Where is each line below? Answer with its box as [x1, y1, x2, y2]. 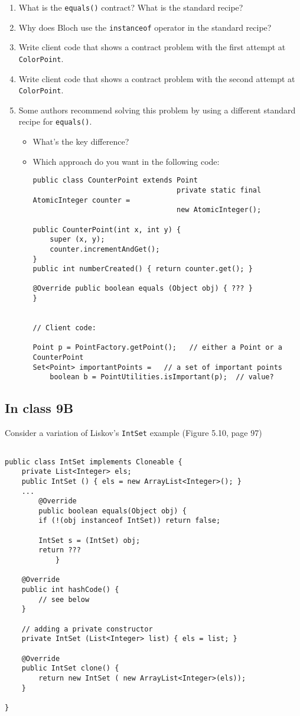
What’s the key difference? [32, 135, 129, 148]
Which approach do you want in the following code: [32, 155, 220, 167]
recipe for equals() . [18, 115, 92, 128]
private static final [177, 185, 262, 194]
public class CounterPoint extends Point [32, 176, 198, 185]
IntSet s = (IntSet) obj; [38, 536, 141, 545]
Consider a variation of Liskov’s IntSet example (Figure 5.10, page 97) [5, 427, 262, 439]
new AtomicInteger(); [177, 206, 262, 214]
